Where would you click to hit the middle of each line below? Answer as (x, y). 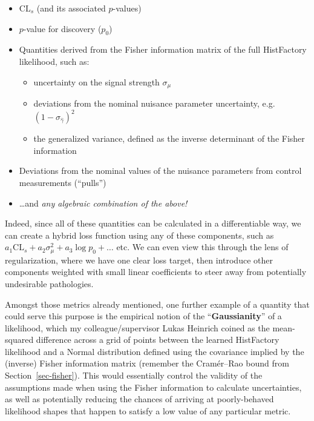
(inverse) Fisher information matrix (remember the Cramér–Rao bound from (147, 363)
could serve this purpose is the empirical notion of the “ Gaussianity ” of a (143, 316)
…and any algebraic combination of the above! (103, 203)
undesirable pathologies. (49, 283)
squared (19, 340)
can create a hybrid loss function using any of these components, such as (139, 235)
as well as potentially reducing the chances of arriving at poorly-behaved (139, 399)
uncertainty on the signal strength (96, 81)
